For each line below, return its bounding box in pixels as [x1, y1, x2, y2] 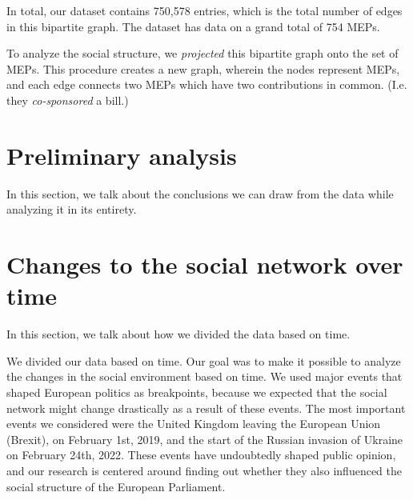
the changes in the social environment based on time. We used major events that [6, 368, 403, 385]
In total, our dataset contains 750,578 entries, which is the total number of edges [6, 2, 403, 18]
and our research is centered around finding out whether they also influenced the [6, 462, 402, 478]
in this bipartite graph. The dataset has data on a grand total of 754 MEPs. [6, 18, 380, 34]
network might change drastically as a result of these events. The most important [6, 399, 406, 416]
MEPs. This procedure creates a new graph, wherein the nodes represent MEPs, [6, 60, 400, 77]
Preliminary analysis [6, 138, 237, 171]
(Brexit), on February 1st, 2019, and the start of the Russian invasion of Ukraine [6, 430, 403, 447]
